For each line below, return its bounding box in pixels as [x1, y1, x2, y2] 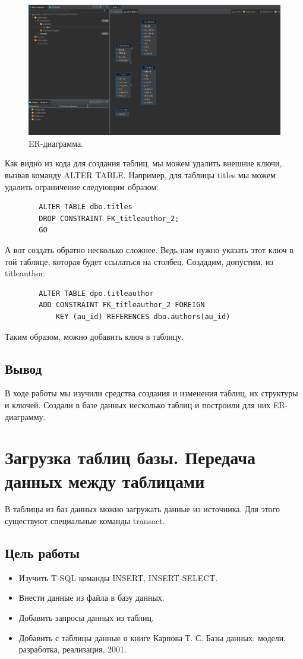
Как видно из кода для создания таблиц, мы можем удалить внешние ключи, [5, 157, 282, 169]
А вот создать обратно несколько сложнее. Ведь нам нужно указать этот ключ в [5, 244, 293, 256]
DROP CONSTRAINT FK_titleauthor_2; [39, 214, 179, 223]
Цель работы [5, 544, 80, 562]
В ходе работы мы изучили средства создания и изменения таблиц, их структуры [5, 387, 298, 399]
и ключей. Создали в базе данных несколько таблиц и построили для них [5, 398, 271, 411]
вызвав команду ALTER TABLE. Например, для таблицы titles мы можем [5, 169, 276, 181]
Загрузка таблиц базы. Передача [5, 445, 255, 469]
